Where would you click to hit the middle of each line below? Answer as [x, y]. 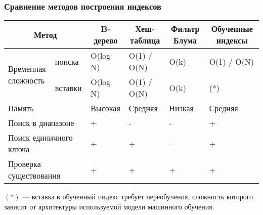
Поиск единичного [40, 138]
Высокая [105, 108]
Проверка [25, 164]
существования [34, 176]
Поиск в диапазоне [41, 123]
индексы [232, 40]
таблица [145, 40]
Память [21, 108]
